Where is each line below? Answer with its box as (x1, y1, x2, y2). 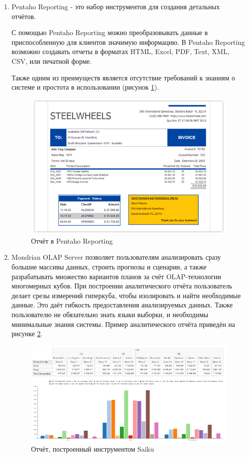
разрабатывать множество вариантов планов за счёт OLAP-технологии (11, 271, 221, 281)
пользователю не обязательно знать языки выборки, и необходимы (11, 309, 209, 319)
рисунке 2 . (11, 328, 43, 339)
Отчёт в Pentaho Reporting (31, 235, 113, 246)
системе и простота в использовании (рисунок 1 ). (11, 82, 159, 92)
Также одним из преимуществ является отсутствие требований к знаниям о (11, 72, 235, 82)
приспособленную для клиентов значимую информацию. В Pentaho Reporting (11, 37, 245, 47)
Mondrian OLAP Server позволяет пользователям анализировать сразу (11, 252, 221, 262)
